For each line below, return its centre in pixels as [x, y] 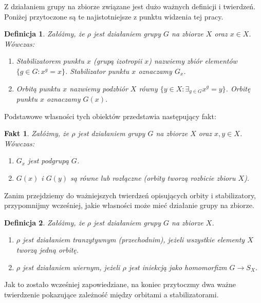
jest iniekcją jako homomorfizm [178, 267]
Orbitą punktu [38, 88]
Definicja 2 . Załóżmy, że [44, 222]
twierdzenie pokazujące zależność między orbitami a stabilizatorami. [111, 294]
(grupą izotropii [118, 61]
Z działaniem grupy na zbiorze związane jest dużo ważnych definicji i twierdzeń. [130, 6]
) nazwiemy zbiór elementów [193, 61]
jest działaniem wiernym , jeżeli [71, 267]
